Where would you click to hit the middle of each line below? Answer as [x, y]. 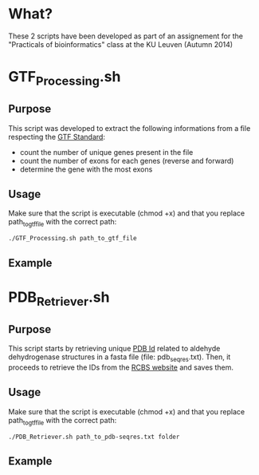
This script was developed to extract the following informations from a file [129, 128]
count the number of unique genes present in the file [106, 152]
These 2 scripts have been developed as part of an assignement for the [126, 36]
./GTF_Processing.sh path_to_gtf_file [73, 239]
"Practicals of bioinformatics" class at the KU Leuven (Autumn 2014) [121, 44]
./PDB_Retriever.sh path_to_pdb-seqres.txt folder [94, 437]
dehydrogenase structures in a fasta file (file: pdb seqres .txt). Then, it [120, 358]
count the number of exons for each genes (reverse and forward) [127, 160]
